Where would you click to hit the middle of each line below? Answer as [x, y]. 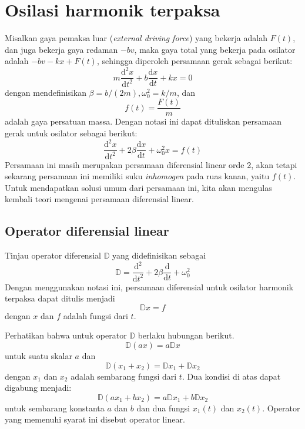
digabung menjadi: [38, 388]
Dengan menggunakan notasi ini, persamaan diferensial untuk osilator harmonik [149, 286]
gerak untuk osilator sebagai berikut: [71, 133]
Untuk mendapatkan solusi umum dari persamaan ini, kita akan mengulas [138, 187]
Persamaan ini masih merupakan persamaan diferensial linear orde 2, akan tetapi [151, 164]
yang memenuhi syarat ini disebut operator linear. [95, 419]
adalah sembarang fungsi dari [124, 376]
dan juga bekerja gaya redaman [61, 49]
